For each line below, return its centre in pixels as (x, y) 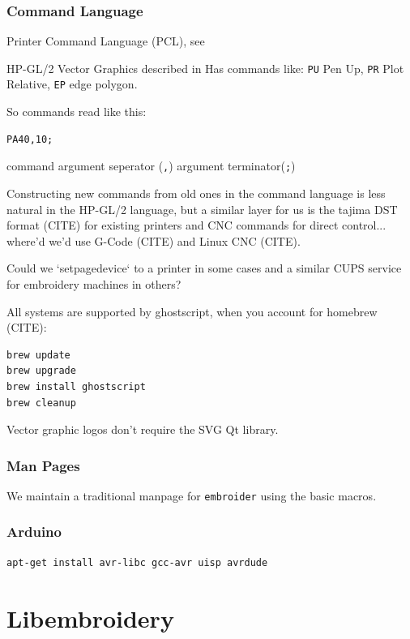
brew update (38, 355)
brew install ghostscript (76, 386)
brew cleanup (41, 403)
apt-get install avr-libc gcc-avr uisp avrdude (137, 562)
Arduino (34, 532)
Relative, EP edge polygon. (72, 84)
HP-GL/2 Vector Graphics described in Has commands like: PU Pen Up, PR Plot (205, 68)
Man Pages (43, 465)
